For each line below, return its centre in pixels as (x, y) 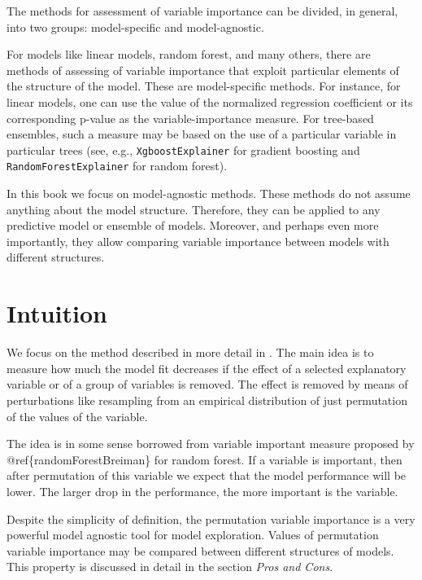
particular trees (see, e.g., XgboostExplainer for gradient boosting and (183, 149)
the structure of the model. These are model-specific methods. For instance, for (204, 86)
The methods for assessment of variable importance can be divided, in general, (202, 11)
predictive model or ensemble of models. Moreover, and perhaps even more (193, 225)
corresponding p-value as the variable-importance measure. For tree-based (190, 118)
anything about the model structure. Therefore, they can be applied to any (194, 209)
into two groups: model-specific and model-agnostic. (135, 26)
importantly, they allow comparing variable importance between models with (198, 241)
